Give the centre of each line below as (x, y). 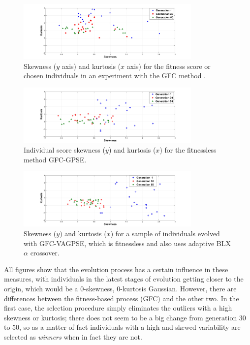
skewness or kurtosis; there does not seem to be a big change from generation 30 (125, 317)
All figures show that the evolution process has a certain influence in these (116, 269)
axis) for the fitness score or (169, 66)
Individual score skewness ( (64, 149)
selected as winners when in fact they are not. (73, 336)
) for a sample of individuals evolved (165, 233)
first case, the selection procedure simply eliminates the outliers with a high (118, 308)
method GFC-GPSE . (55, 159)
